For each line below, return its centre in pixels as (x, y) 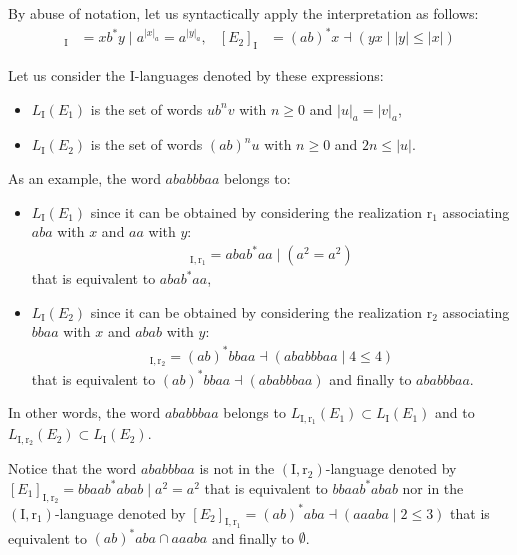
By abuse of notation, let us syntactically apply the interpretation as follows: (243, 13)
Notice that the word (72, 468)
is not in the (237, 468)
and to (454, 412)
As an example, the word (84, 177)
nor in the (433, 487)
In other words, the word (84, 412)
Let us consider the (67, 74)
